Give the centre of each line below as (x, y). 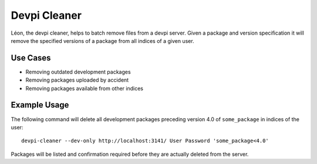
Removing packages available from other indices (85, 88)
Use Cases (31, 58)
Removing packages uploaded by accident (77, 80)
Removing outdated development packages (78, 72)
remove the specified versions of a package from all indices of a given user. (102, 41)
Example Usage (40, 105)
